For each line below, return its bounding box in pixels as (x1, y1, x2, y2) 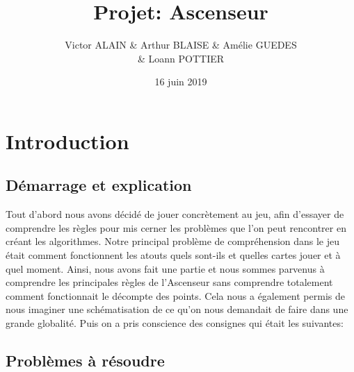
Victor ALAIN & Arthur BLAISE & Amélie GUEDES (65, 37, 297, 52)
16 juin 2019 (154, 74, 207, 89)
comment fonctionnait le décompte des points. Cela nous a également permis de (6, 288, 345, 303)
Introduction (6, 126, 129, 155)
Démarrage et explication (6, 174, 192, 196)
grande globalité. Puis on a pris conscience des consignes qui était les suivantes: (6, 316, 344, 330)
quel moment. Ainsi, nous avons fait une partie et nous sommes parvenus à (6, 261, 325, 276)
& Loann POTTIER (137, 51, 225, 65)
